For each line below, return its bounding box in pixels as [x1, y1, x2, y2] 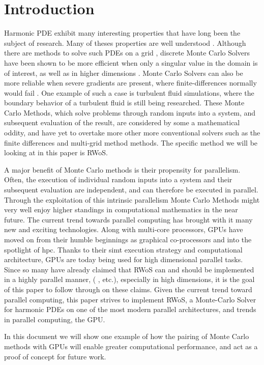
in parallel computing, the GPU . [4, 314, 105, 324]
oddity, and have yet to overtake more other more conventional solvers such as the [4, 127, 260, 138]
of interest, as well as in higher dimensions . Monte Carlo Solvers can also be [4, 67, 243, 78]
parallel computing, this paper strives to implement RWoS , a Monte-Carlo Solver [4, 294, 256, 304]
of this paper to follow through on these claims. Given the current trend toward [4, 284, 252, 294]
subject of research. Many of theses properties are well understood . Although [4, 37, 246, 48]
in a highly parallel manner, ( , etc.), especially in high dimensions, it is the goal [4, 274, 255, 285]
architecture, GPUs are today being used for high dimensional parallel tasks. [4, 254, 243, 265]
